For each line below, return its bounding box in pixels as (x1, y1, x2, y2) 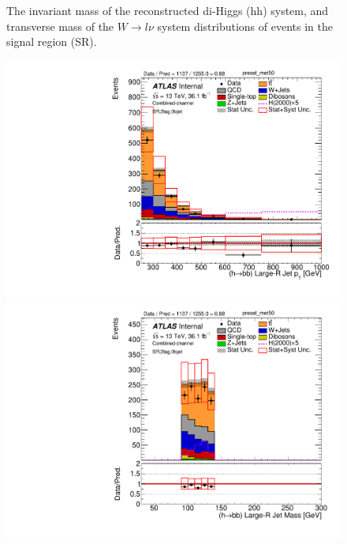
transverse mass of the (6, 17, 114, 34)
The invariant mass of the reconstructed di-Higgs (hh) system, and (6, 2, 329, 18)
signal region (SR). (6, 33, 97, 50)
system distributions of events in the (157, 17, 333, 34)
